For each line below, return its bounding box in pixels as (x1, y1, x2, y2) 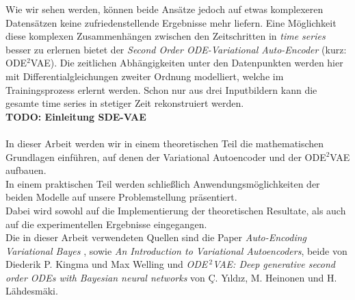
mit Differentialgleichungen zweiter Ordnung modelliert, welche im (5, 68, 284, 83)
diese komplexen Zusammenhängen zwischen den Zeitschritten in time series (5, 29, 326, 43)
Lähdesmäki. (5, 284, 58, 298)
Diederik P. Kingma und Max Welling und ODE (5, 257, 208, 271)
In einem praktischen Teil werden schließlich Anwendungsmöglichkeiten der (5, 176, 320, 190)
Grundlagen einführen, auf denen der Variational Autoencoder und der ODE (5, 149, 326, 164)
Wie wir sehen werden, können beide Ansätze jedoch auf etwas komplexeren (5, 2, 324, 16)
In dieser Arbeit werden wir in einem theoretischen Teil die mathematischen (5, 136, 324, 150)
